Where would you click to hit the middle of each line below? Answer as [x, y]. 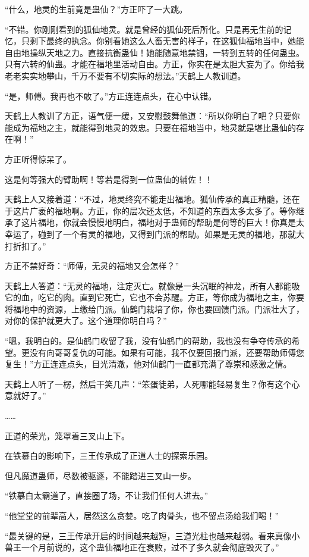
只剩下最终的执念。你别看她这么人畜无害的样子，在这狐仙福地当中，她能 [163, 41]
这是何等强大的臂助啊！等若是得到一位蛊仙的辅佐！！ [109, 179]
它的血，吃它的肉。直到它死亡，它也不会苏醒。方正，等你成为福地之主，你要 [154, 297]
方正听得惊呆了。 [38, 159]
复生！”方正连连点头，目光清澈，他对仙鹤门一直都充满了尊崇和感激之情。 [148, 364]
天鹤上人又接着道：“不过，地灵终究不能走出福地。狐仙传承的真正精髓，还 [148, 199]
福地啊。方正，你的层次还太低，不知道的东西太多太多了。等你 [175, 210]
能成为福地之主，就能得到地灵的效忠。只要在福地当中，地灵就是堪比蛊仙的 [150, 127]
